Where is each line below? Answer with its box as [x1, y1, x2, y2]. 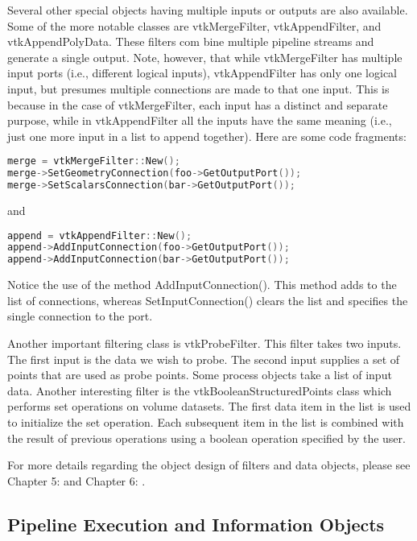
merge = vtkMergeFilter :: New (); [7, 155, 180, 167]
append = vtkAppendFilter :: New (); [7, 229, 192, 242]
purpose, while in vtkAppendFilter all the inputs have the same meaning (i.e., [7, 112, 392, 129]
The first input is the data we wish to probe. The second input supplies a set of [7, 350, 400, 367]
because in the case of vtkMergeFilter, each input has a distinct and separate [7, 96, 388, 113]
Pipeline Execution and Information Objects [7, 511, 385, 536]
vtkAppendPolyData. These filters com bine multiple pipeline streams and [7, 33, 374, 50]
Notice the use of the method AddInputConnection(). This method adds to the [7, 276, 397, 293]
